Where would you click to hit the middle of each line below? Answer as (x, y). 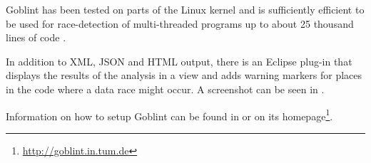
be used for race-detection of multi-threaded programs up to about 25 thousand (180, 23)
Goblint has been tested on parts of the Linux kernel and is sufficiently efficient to (185, 9)
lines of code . (36, 37)
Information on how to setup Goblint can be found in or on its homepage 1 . (169, 115)
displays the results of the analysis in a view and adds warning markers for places (184, 75)
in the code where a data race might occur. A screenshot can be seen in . (165, 89)
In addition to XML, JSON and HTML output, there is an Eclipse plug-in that (179, 61)
